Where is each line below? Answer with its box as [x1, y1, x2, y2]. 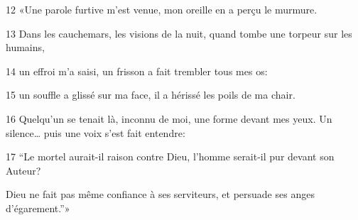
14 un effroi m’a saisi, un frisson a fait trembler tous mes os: [6, 63, 268, 78]
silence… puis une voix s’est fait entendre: [6, 125, 185, 140]
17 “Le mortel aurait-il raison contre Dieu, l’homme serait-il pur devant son [6, 149, 335, 164]
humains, [6, 40, 45, 55]
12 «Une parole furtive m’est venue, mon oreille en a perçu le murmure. [6, 2, 318, 16]
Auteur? [6, 163, 41, 177]
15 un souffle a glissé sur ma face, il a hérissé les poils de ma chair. [6, 87, 295, 102]
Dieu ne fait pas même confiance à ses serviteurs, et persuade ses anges [6, 187, 315, 202]
